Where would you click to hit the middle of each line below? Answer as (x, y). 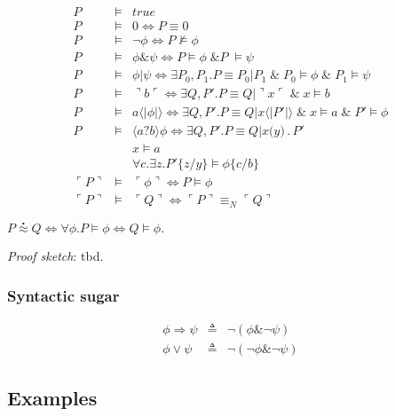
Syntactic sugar (63, 295)
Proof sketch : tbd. (55, 256)
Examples (52, 398)
